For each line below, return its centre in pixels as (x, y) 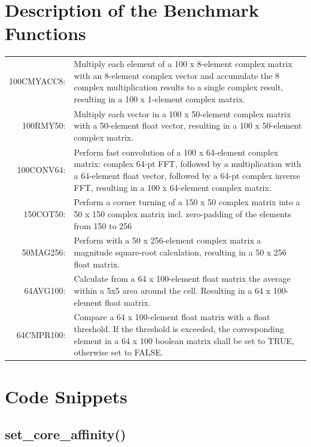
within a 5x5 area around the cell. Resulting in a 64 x (172, 290)
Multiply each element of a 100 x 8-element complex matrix (183, 64)
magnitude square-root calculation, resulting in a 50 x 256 (180, 252)
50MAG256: (44, 252)
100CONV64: (41, 170)
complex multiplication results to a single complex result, (179, 87)
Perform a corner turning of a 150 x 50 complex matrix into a (187, 202)
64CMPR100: (41, 334)
